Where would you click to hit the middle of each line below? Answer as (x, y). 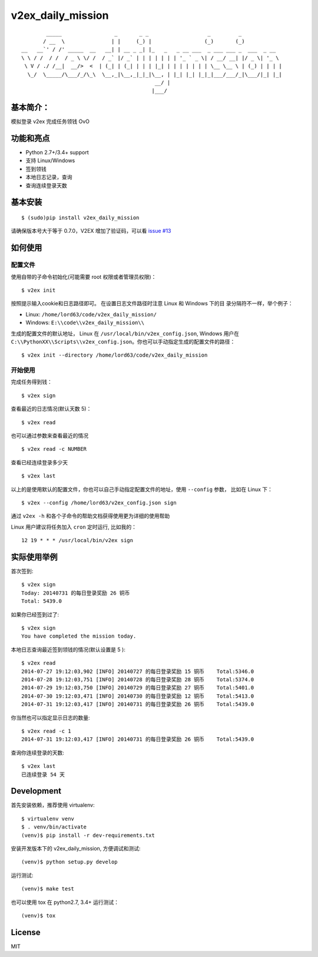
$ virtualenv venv (48, 819)
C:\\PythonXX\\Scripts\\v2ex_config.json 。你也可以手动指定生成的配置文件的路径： (123, 341)
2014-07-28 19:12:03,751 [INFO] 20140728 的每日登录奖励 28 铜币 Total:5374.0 (138, 679)
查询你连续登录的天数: (38, 753)
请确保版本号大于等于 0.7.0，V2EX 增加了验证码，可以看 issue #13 (91, 231)
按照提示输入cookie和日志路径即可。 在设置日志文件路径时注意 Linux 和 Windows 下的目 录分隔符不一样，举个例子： (152, 303)
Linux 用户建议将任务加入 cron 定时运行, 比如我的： (74, 527)
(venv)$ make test (48, 889)
